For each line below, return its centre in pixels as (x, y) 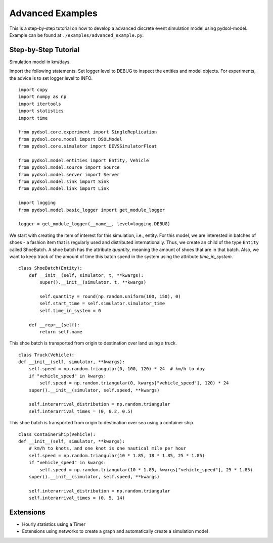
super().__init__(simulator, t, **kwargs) (93, 282)
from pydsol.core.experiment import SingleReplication (88, 132)
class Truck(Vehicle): (47, 355)
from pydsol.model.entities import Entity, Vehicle (84, 160)
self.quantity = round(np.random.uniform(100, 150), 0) (110, 296)
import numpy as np (42, 97)
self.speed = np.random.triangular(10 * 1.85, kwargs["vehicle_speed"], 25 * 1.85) (146, 470)
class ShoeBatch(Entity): (51, 268)
